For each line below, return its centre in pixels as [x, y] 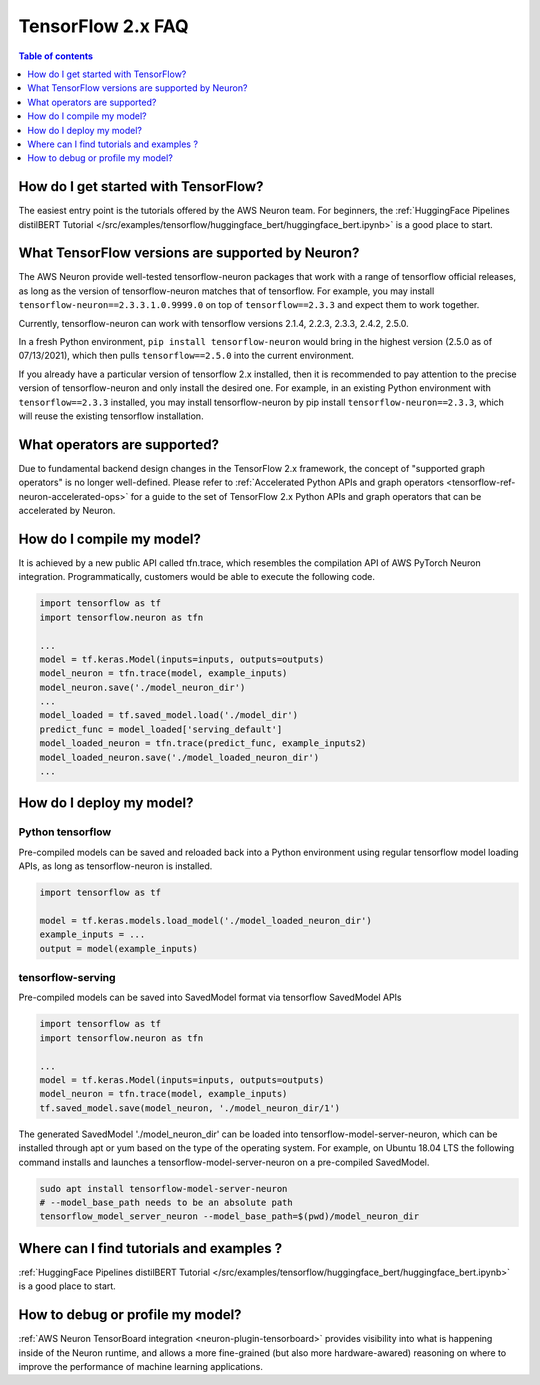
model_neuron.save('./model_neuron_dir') [142, 687]
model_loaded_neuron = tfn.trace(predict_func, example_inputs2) [203, 743]
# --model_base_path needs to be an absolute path [166, 1202]
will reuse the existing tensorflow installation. [111, 416]
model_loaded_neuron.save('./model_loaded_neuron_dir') [179, 757]
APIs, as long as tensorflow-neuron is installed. [115, 866]
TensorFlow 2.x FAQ [103, 26]
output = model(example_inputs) [119, 948]
